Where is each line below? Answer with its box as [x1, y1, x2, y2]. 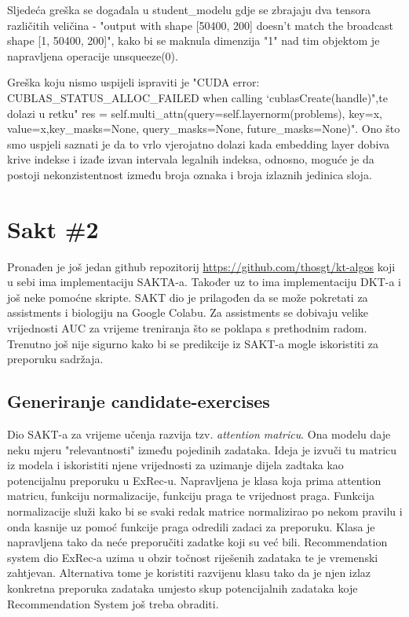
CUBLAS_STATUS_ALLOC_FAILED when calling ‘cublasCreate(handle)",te [7, 89, 388, 105]
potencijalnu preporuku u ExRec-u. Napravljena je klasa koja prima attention [7, 472, 382, 488]
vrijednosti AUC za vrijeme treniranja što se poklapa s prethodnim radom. [7, 320, 367, 336]
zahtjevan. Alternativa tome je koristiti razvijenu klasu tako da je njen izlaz [7, 564, 371, 581]
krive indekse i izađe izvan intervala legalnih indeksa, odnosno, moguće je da [7, 151, 374, 167]
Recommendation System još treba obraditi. [7, 595, 219, 611]
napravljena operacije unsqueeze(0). [7, 47, 178, 64]
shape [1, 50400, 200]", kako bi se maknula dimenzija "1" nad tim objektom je [7, 32, 380, 49]
